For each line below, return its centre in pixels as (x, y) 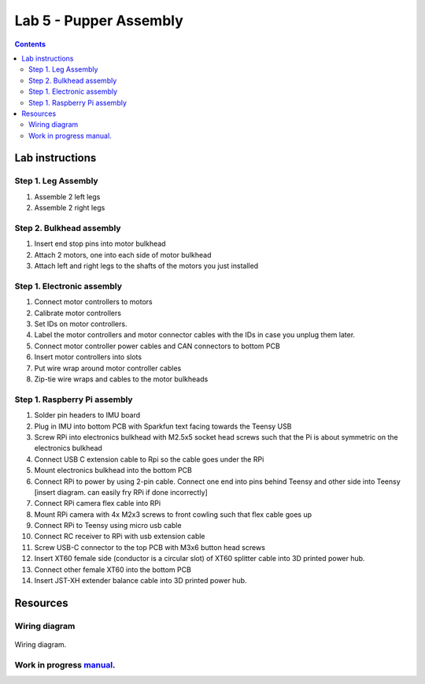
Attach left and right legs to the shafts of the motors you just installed (146, 266)
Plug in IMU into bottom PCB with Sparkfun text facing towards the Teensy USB (163, 426)
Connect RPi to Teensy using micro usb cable (108, 526)
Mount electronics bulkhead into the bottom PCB (113, 470)
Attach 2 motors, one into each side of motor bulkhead (123, 255)
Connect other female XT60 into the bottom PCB (113, 569)
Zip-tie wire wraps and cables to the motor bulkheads (121, 379)
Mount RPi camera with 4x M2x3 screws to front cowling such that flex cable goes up (173, 514)
